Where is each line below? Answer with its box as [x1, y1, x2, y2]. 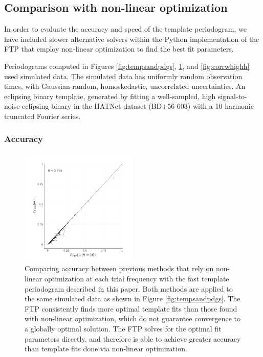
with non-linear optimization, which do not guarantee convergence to [25, 313, 241, 324]
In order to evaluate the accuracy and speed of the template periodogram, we [4, 23, 247, 34]
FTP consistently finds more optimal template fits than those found [25, 303, 237, 314]
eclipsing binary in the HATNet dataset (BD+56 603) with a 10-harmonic [22, 101, 254, 111]
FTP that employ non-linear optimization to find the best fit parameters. [4, 43, 234, 54]
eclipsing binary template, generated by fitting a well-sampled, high [4, 90, 216, 101]
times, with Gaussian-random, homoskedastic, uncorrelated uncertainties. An [4, 81, 246, 91]
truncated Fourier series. [4, 110, 81, 121]
